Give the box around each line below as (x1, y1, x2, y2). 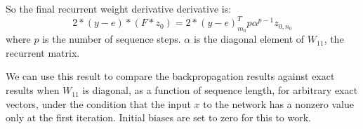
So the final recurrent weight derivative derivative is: (6, 1, 232, 15)
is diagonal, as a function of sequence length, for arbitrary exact (82, 83, 358, 97)
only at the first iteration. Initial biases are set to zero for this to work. (6, 110, 311, 125)
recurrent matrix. (6, 45, 80, 60)
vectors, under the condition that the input (6, 96, 191, 111)
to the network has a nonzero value (203, 96, 355, 111)
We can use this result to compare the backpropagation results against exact (6, 69, 335, 83)
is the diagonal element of (193, 32, 305, 46)
